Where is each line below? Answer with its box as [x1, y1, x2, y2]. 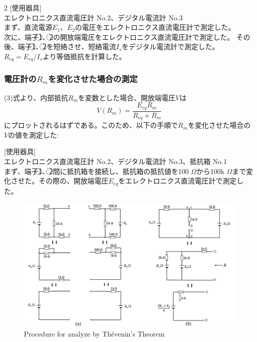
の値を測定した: [8, 129, 59, 140]
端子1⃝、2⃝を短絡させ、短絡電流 [17, 41, 116, 52]
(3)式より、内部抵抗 [4, 92, 69, 102]
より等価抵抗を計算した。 [42, 51, 126, 61]
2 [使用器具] [4, 2, 42, 12]
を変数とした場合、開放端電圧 [78, 92, 176, 102]
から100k [196, 166, 225, 176]
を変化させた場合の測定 [48, 73, 138, 85]
